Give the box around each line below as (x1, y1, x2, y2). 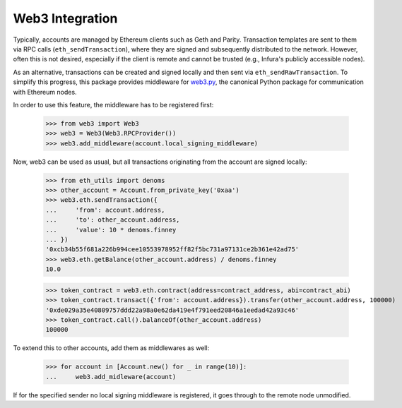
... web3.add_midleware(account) (45, 373, 177, 380)
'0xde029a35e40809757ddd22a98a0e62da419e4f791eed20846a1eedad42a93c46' (45, 306, 300, 314)
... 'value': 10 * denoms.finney (45, 226, 177, 234)
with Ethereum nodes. (13, 88, 77, 96)
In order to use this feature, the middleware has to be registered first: (13, 100, 214, 109)
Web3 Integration (13, 11, 118, 26)
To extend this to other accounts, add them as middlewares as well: (13, 344, 210, 352)
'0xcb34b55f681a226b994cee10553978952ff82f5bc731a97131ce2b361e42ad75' (45, 246, 300, 253)
